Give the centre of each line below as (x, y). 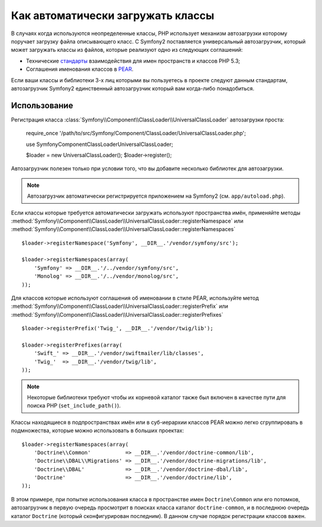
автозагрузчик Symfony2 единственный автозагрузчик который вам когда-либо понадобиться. (133, 88)
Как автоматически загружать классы (113, 15)
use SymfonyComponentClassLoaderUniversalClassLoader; (100, 144)
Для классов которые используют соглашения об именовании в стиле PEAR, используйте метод (135, 298)
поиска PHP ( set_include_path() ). (74, 406)
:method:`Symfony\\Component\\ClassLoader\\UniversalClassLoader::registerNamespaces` (123, 229)
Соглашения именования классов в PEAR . (80, 69)
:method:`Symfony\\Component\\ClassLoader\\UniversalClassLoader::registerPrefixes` (117, 314)
